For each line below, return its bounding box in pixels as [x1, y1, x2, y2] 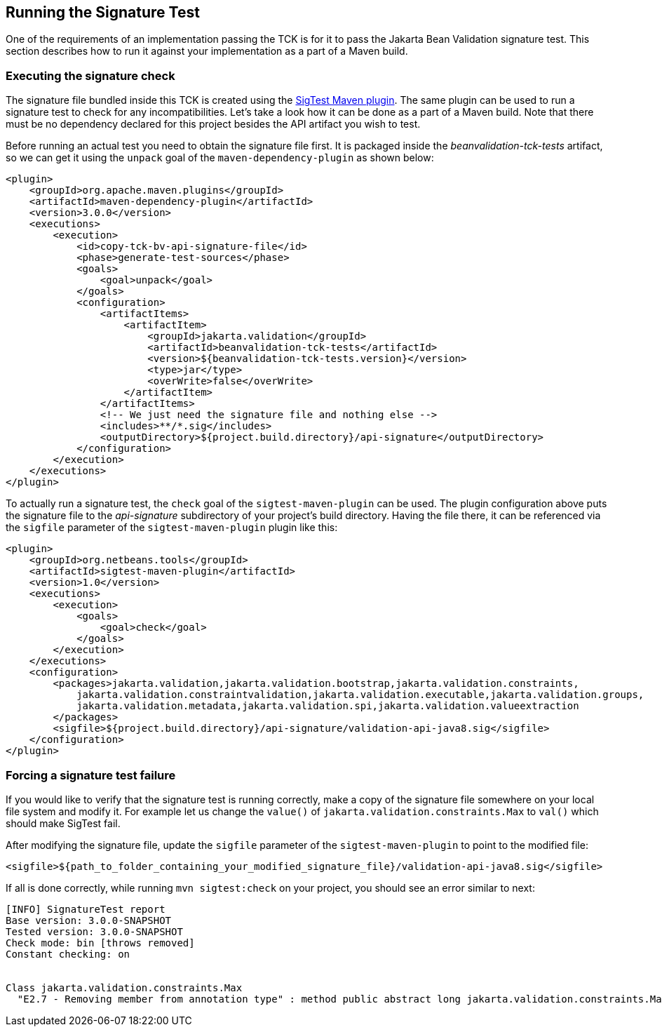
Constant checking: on [6, 948, 130, 960]
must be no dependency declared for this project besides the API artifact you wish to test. [6, 118, 421, 130]
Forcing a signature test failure [6, 768, 176, 782]
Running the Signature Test [6, 4, 200, 21]
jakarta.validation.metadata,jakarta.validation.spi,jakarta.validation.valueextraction [76, 700, 579, 712]
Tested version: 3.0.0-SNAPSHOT [6, 925, 183, 937]
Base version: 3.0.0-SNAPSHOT [6, 914, 172, 926]
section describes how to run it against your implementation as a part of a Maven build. [6, 45, 408, 58]
